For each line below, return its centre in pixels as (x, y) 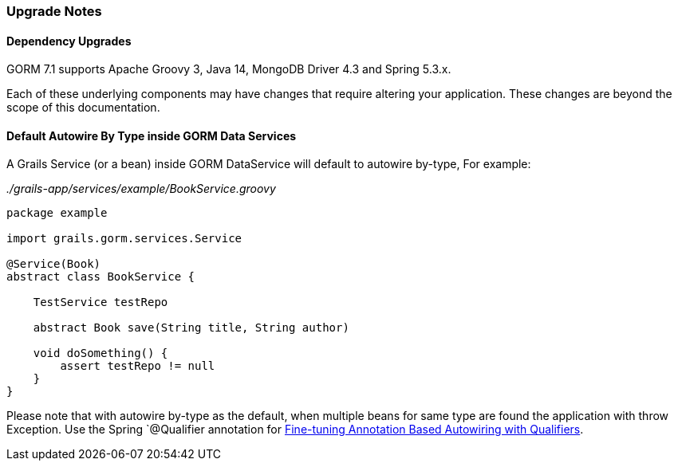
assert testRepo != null (138, 366)
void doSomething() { (101, 353)
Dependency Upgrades (69, 41)
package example (57, 213)
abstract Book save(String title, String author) (191, 328)
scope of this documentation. (83, 108)
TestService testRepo (101, 302)
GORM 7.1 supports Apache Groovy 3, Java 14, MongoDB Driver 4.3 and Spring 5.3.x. (229, 69)
